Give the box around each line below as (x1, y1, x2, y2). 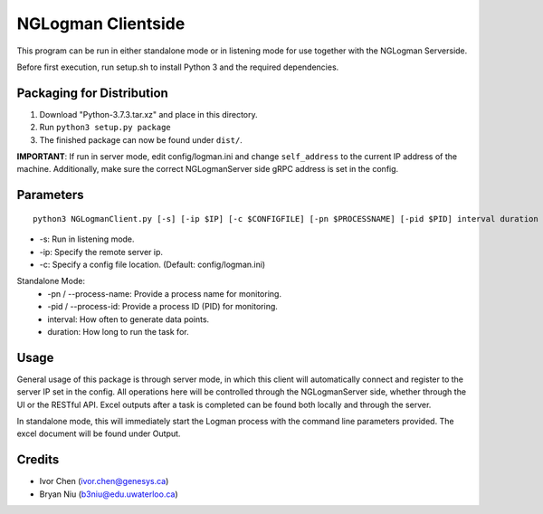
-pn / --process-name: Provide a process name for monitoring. (47, 288, 282, 299)
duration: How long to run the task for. (47, 326, 189, 337)
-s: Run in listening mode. (39, 233, 135, 244)
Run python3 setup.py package (39, 122, 171, 133)
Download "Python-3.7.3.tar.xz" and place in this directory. (39, 109, 258, 119)
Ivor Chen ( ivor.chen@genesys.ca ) (39, 476, 169, 487)
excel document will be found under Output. (16, 428, 181, 439)
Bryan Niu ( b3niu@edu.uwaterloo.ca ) (39, 489, 178, 500)
